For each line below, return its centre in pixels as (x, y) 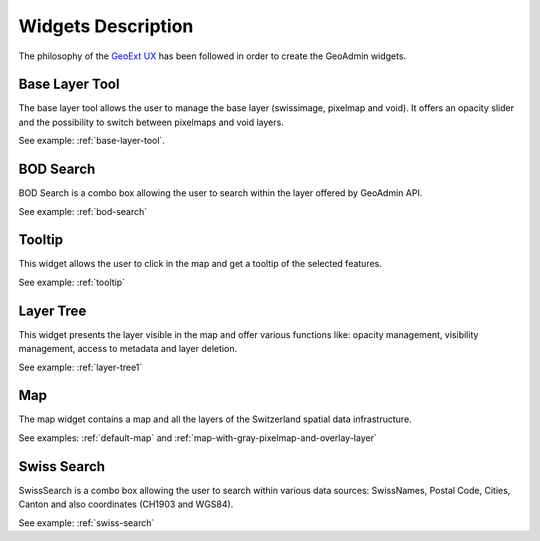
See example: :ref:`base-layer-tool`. (91, 141)
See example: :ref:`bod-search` (83, 211)
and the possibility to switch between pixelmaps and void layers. (151, 122)
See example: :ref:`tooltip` (71, 282)
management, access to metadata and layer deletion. (128, 349)
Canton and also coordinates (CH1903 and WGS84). (126, 504)
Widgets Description (106, 26)
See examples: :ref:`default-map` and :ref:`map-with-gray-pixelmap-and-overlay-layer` (197, 437)
